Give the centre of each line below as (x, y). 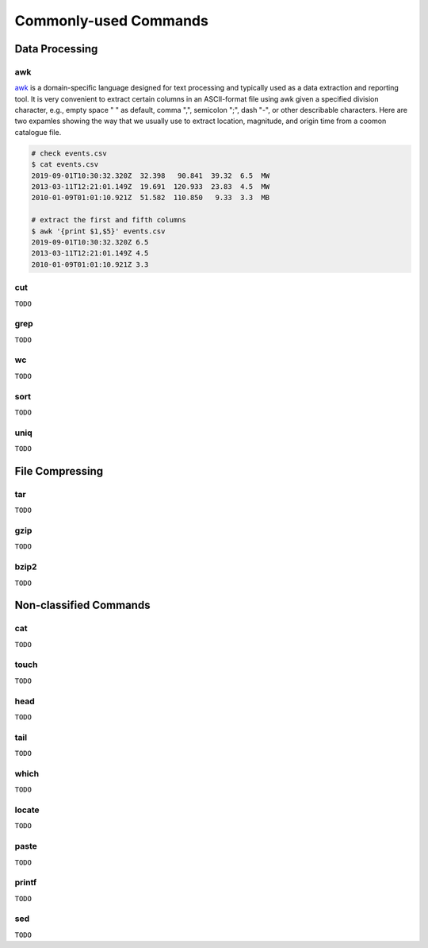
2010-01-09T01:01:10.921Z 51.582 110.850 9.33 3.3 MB (151, 198)
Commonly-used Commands (112, 21)
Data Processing (56, 49)
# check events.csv (69, 153)
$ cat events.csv (65, 164)
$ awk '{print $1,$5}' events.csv (98, 231)
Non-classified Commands (82, 605)
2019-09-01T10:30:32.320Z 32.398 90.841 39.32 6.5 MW (151, 175)
